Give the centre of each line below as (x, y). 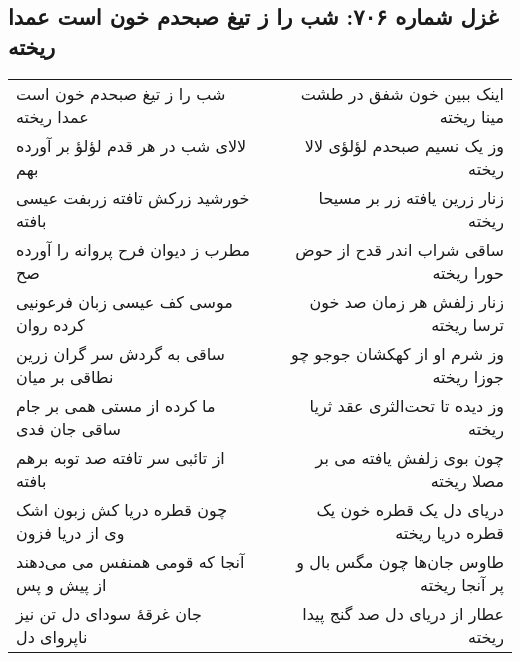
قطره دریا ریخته (449, 532)
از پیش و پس (61, 584)
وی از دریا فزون (70, 532)
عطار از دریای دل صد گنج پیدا (403, 613)
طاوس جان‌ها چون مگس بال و (400, 561)
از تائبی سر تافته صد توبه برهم (120, 457)
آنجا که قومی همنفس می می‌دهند (130, 561)
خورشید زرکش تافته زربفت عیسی (133, 197)
